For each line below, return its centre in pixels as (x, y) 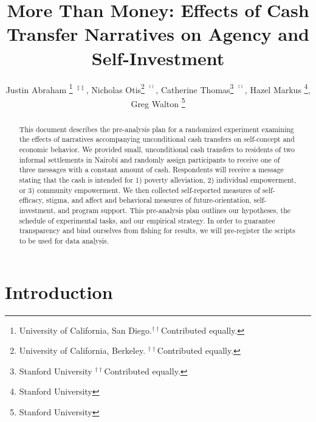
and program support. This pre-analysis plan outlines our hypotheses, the (174, 210)
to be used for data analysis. (64, 241)
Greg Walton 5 (158, 102)
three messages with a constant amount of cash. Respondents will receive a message (151, 170)
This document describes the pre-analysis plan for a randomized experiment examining (156, 129)
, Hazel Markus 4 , (277, 88)
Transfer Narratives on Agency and (158, 34)
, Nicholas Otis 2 (115, 88)
